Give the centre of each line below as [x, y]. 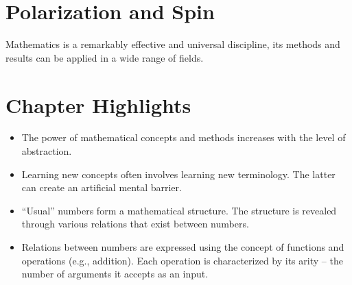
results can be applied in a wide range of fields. [105, 57]
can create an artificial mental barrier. [102, 187]
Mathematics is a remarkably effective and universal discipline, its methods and [173, 44]
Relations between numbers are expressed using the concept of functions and [183, 247]
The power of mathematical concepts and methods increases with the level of [184, 137]
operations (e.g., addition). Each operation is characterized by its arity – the [182, 260]
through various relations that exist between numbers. [135, 224]
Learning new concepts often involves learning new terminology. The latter [178, 174]
